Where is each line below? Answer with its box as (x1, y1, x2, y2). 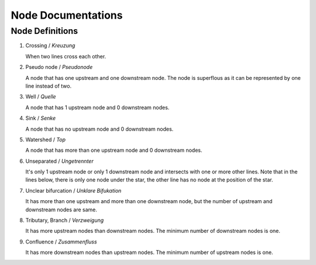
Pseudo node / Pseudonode (25, 64, 93, 71)
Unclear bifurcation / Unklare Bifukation (25, 187, 122, 194)
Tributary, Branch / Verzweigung (25, 217, 104, 224)
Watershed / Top (25, 136, 66, 143)
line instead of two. (25, 82, 72, 89)
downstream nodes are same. (25, 206, 98, 213)
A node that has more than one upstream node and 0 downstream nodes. (25, 147, 202, 154)
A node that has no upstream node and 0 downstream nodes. (25, 125, 174, 132)
